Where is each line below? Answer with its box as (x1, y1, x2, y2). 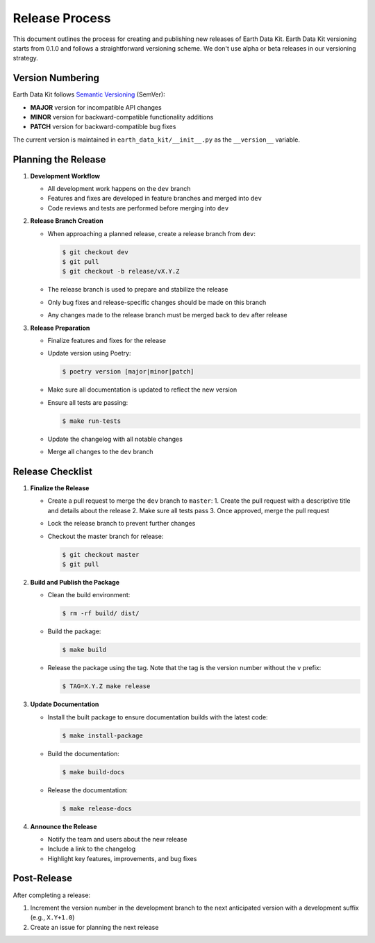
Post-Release (12, 872, 73, 885)
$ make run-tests (62, 417, 122, 425)
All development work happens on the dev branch (47, 185, 191, 193)
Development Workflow (30, 172, 101, 180)
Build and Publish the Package (30, 578, 119, 586)
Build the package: (47, 627, 101, 635)
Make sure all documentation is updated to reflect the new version (47, 385, 237, 394)
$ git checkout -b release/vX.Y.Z (62, 267, 180, 276)
